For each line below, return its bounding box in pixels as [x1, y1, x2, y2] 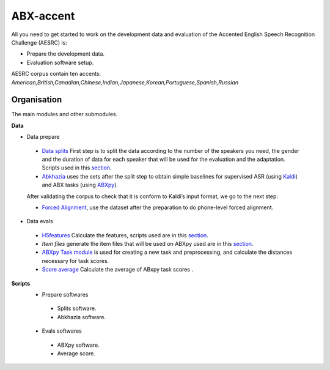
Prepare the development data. [26, 50, 105, 57]
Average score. [57, 350, 96, 357]
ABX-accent [11, 9, 75, 23]
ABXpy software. [57, 341, 100, 349]
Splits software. [57, 305, 97, 312]
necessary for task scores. [42, 257, 109, 264]
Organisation [11, 95, 62, 105]
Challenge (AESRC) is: [11, 39, 67, 46]
